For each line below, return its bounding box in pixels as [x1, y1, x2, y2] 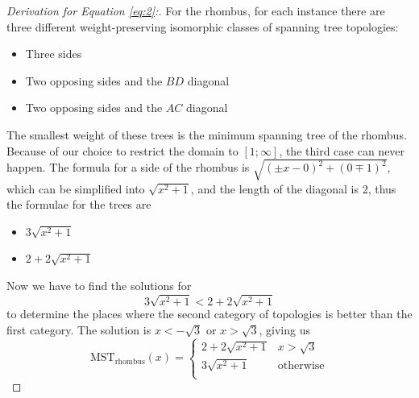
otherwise [277, 360, 325, 372]
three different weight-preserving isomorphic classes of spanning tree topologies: [6, 18, 399, 35]
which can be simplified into [6, 180, 145, 197]
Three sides [25, 45, 82, 62]
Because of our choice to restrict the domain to [6, 142, 239, 159]
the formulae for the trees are [6, 196, 151, 213]
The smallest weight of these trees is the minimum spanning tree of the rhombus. [6, 126, 407, 143]
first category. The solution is [6, 321, 151, 338]
